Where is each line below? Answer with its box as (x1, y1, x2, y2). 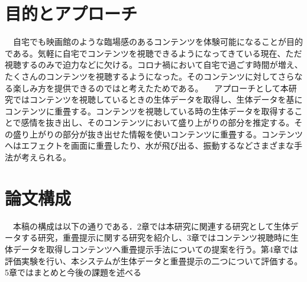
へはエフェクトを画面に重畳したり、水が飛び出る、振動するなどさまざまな (5, 139, 295, 152)
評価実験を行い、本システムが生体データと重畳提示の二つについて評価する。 (5, 254, 303, 267)
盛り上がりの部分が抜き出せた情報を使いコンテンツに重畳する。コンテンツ (12, 127, 303, 140)
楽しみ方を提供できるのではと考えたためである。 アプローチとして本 (12, 81, 289, 94)
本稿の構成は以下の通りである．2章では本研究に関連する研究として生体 (12, 219, 290, 232)
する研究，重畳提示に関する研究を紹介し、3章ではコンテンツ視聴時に (21, 231, 290, 244)
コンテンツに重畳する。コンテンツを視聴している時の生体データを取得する (5, 104, 295, 117)
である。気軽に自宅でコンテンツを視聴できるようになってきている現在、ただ (5, 47, 302, 59)
